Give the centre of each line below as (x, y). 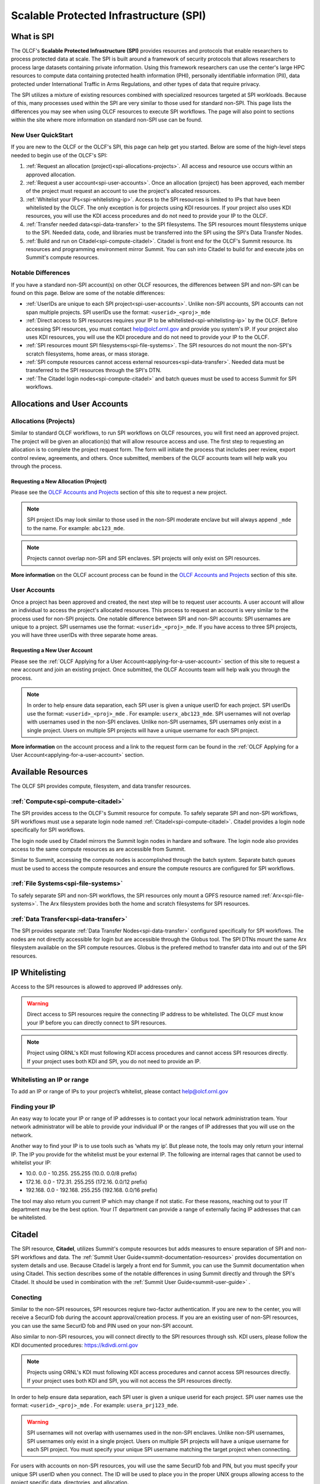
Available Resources (49, 772)
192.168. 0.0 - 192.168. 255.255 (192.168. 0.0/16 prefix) (92, 1190)
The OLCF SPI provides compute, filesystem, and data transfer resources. (101, 786)
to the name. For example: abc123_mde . (76, 528)
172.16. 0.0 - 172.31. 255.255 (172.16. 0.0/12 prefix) (87, 1182)
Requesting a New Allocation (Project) (59, 481)
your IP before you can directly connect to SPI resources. (97, 1022)
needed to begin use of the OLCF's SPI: (59, 155)
